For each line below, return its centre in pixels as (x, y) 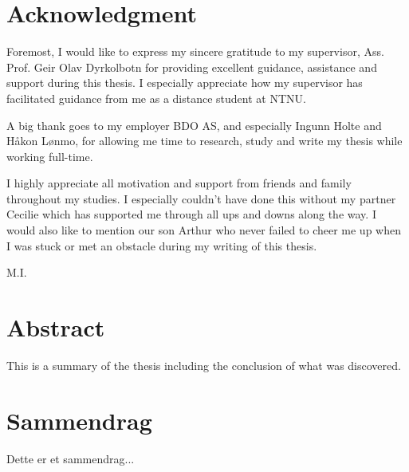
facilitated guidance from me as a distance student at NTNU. (156, 98)
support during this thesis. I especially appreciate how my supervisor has (185, 83)
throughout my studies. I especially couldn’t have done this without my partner (201, 198)
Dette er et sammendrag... (71, 458)
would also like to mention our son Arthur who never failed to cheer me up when (204, 230)
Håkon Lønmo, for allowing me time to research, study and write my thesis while (204, 141)
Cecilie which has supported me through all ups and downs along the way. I (191, 214)
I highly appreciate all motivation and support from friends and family (179, 183)
